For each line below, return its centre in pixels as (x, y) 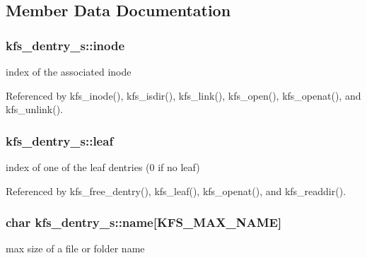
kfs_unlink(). (35, 109)
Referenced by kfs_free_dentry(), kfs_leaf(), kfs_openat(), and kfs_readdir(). (176, 190)
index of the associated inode (69, 71)
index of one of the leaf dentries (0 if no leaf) (103, 167)
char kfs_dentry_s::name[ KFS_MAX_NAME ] (144, 222)
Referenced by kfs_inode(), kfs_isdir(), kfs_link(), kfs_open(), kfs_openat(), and (183, 95)
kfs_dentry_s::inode (65, 45)
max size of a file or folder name (75, 248)
